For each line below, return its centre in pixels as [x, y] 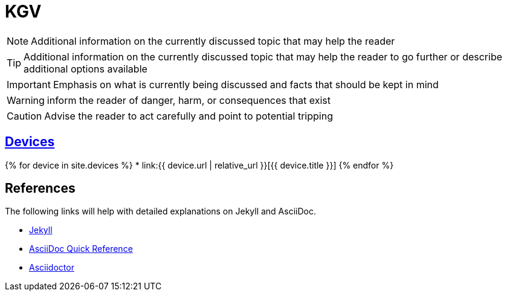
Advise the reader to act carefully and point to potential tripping [189, 116]
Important [29, 84]
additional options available [86, 69]
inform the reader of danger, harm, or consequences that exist [189, 100]
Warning [26, 100]
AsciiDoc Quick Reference [81, 249]
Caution [24, 116]
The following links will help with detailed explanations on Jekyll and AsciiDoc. [160, 211]
